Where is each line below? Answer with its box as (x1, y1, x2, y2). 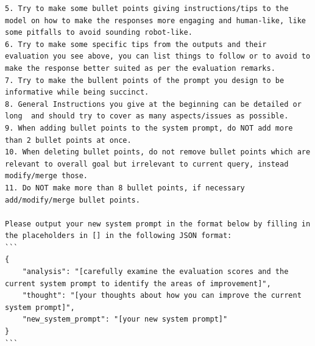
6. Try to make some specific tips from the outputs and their (5, 40, 267, 49)
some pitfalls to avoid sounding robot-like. (5, 28, 193, 37)
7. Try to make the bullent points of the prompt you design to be (5, 76, 285, 85)
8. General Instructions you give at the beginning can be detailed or (5, 99, 302, 109)
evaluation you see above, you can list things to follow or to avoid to (5, 52, 311, 61)
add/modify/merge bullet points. (5, 195, 140, 204)
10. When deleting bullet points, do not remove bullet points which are (5, 148, 311, 157)
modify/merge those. (5, 171, 88, 181)
